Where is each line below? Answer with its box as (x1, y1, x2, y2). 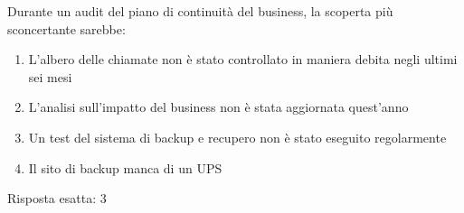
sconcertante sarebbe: (7, 19, 126, 38)
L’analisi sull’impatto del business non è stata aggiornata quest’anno (28, 97, 409, 116)
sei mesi (28, 67, 72, 86)
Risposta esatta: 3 (7, 189, 107, 208)
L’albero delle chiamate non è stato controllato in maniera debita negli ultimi (28, 50, 458, 69)
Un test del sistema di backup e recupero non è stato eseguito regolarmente (28, 127, 447, 146)
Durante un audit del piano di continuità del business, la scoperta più (7, 2, 393, 20)
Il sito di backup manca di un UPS (28, 158, 223, 177)
